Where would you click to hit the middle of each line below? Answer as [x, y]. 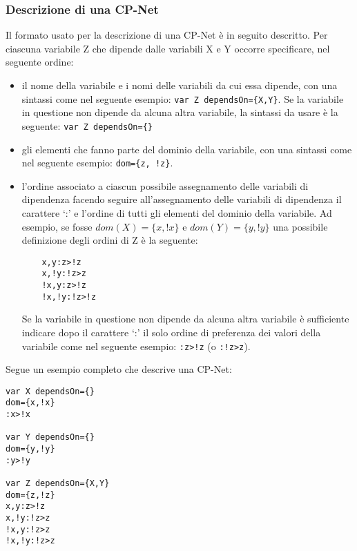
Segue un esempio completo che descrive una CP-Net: [119, 369]
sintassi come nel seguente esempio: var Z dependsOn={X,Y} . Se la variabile [183, 98]
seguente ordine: [40, 62]
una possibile [300, 226]
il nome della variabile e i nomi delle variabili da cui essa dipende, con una [180, 85]
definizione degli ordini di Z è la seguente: [110, 240]
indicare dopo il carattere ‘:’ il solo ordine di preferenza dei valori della [171, 332]
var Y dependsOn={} [50, 437]
